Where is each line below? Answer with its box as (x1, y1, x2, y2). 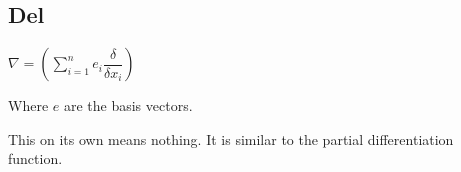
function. (8, 148, 63, 169)
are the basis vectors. (63, 95, 193, 116)
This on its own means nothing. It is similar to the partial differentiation (8, 128, 454, 149)
